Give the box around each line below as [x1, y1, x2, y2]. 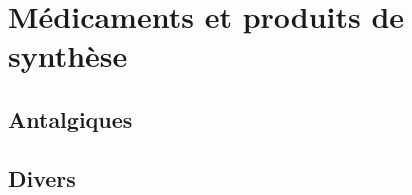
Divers [8, 162, 76, 193]
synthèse [8, 35, 128, 76]
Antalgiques [8, 103, 133, 134]
